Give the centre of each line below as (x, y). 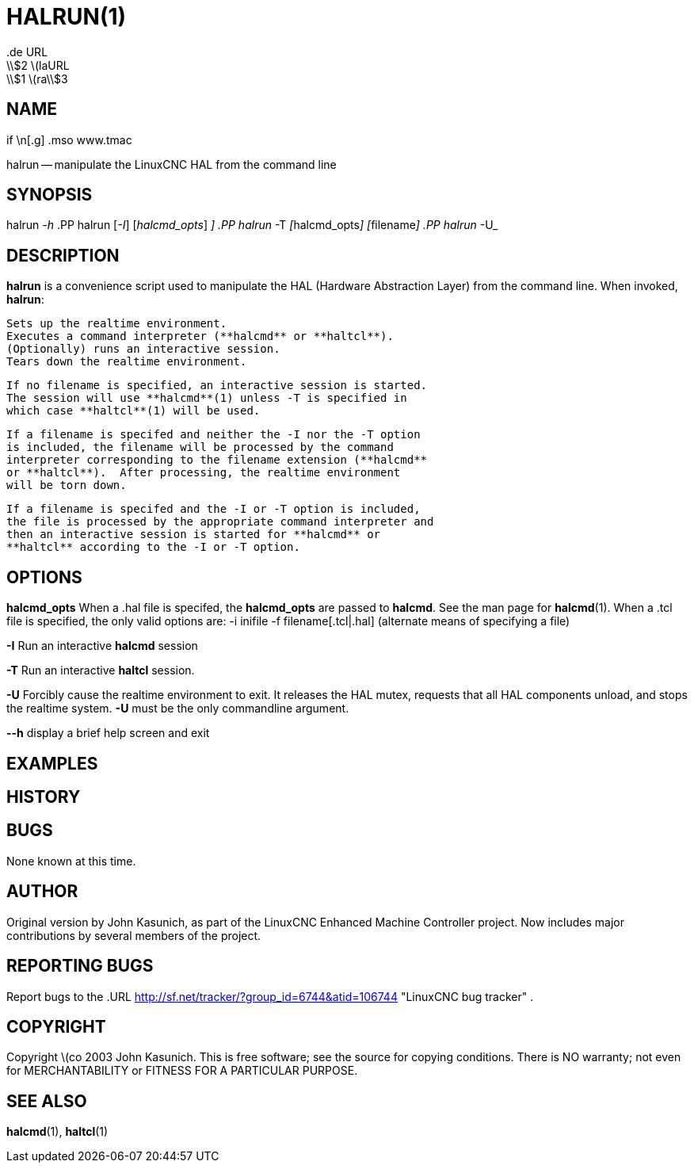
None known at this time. (71, 861)
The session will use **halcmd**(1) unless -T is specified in (207, 398)
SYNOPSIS (50, 195)
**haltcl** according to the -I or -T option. (153, 547)
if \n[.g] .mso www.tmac (69, 139)
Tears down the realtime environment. (127, 362)
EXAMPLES (52, 763)
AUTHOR (42, 892)
